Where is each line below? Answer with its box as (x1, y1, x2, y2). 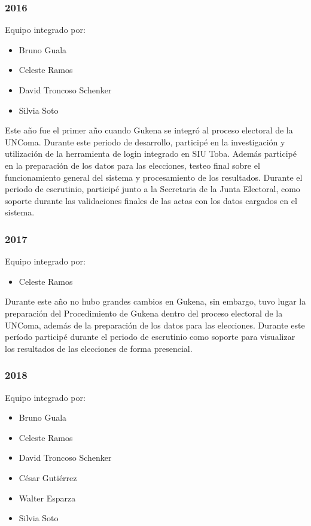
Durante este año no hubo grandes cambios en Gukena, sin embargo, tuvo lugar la (5, 295, 306, 308)
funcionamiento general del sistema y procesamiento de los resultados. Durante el (5, 171, 303, 183)
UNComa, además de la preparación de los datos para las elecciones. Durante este (5, 318, 305, 331)
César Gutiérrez (19, 471, 77, 484)
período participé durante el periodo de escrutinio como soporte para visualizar (5, 330, 295, 343)
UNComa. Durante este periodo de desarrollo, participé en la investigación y (5, 135, 285, 148)
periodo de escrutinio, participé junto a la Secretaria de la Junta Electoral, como (5, 183, 300, 195)
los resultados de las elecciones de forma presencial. (5, 342, 193, 354)
